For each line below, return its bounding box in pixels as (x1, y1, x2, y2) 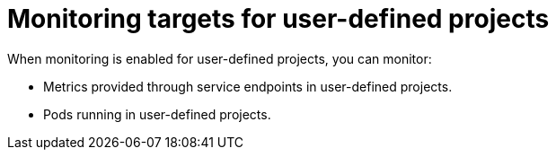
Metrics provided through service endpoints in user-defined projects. (43, 78, 453, 94)
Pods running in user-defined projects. (43, 106, 271, 122)
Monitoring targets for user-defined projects (7, 4, 550, 34)
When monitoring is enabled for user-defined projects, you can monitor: (7, 50, 432, 66)
